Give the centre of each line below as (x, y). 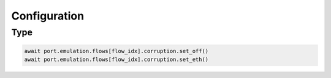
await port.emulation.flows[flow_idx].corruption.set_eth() (116, 60)
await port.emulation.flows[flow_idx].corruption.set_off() (116, 51)
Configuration (48, 16)
